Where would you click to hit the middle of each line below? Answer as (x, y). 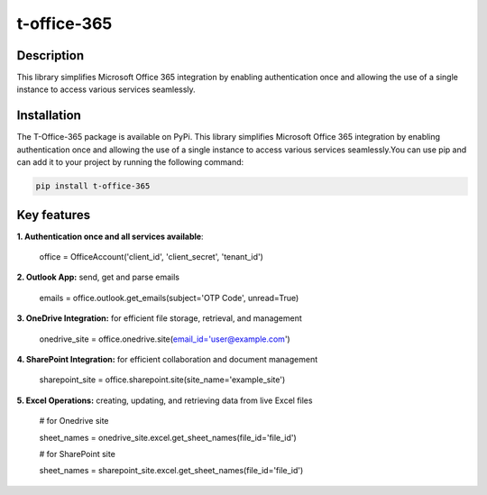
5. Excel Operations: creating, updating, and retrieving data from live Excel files (165, 400)
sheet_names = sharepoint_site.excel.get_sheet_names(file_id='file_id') (171, 471)
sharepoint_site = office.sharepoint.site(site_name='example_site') (162, 380)
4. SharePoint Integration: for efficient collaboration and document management (167, 359)
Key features (53, 215)
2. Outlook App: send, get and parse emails (98, 277)
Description (51, 55)
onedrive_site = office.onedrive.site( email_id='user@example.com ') (165, 339)
